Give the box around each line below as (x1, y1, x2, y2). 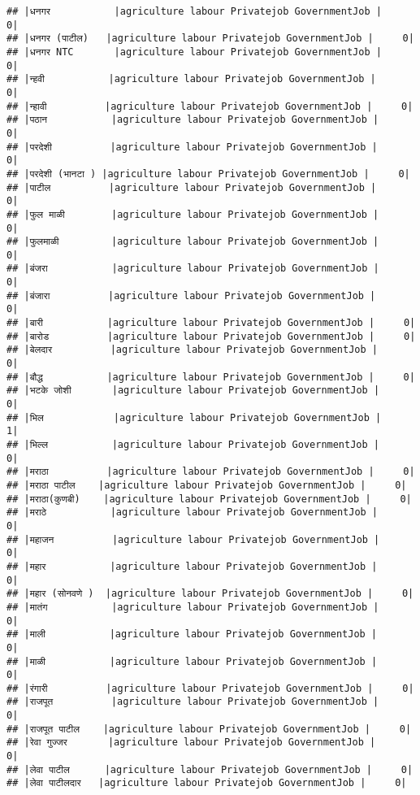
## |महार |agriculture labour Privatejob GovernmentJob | (6, 560, 378, 572)
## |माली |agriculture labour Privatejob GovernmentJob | (6, 628, 378, 641)
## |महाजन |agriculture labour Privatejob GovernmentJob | (6, 533, 380, 545)
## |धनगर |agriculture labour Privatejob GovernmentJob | (6, 6, 382, 17)
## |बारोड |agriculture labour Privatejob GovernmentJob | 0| (6, 330, 416, 342)
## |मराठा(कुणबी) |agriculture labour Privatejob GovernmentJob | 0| (6, 493, 412, 505)
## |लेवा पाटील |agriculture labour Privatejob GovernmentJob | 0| (6, 763, 414, 775)
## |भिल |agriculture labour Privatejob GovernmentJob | (6, 411, 382, 424)
